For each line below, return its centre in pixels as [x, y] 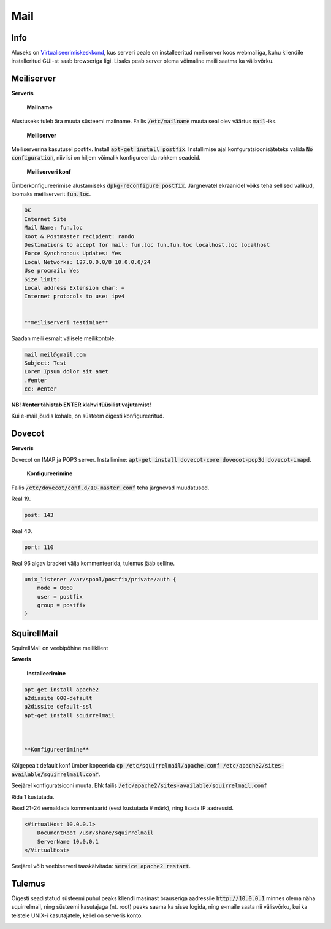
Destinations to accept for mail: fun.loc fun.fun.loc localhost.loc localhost [147, 245]
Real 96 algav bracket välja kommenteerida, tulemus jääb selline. [93, 563]
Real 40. [22, 531]
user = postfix [60, 597]
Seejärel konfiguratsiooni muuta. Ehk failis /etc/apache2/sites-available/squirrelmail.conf [139, 785]
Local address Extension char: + [74, 288]
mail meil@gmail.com [55, 354]
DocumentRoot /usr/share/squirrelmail [95, 833]
